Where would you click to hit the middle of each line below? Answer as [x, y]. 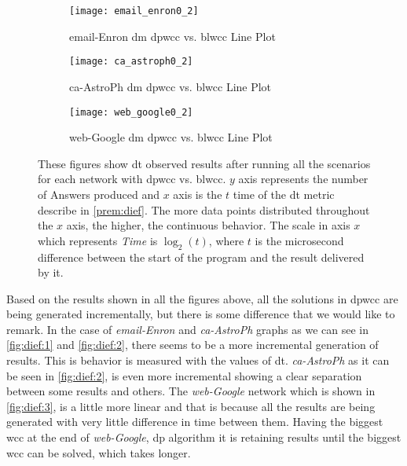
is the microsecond [299, 240]
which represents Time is [98, 240]
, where [226, 240]
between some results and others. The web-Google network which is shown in [191, 391]
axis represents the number [303, 179]
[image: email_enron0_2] [134, 11]
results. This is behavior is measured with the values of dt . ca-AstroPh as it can [198, 360]
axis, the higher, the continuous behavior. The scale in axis [208, 225]
